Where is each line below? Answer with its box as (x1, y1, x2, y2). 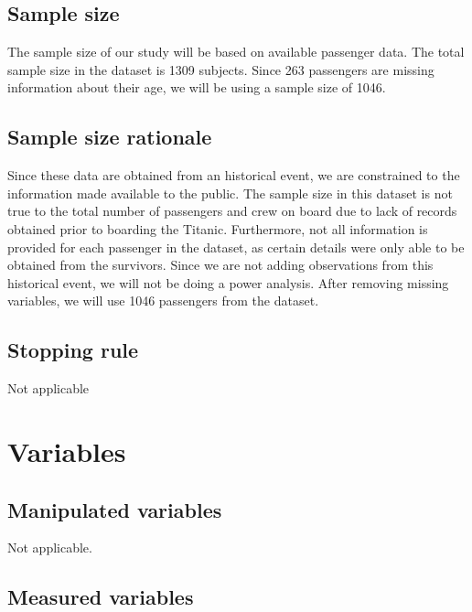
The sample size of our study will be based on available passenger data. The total (7, 42, 465, 61)
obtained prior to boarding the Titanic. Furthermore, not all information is (7, 219, 428, 238)
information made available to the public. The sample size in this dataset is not (7, 183, 453, 202)
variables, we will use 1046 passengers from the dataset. (7, 291, 319, 310)
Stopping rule (7, 336, 139, 364)
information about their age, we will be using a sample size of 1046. (7, 78, 386, 97)
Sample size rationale (7, 123, 212, 151)
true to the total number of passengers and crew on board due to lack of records (7, 201, 457, 220)
